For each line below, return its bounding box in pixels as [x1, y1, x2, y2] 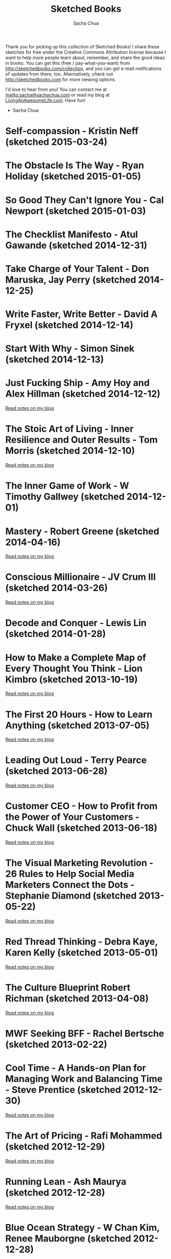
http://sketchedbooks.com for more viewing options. [5, 76, 116, 82]
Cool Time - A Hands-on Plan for [5, 1062, 146, 1074]
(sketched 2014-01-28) [5, 628, 106, 640]
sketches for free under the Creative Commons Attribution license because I [5, 49, 166, 55]
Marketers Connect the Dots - [5, 879, 135, 891]
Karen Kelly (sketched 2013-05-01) [5, 947, 158, 959]
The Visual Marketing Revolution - [5, 857, 154, 869]
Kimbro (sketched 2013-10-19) [5, 673, 138, 685]
